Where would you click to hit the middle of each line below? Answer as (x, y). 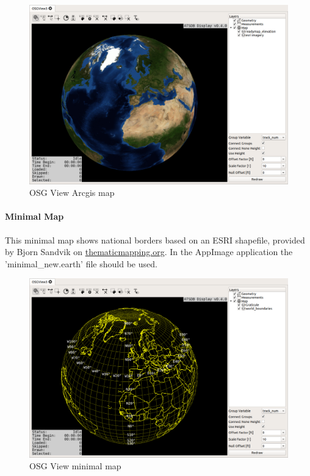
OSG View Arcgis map (72, 193)
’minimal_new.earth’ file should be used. (81, 263)
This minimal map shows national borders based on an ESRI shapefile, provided (155, 240)
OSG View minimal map (75, 466)
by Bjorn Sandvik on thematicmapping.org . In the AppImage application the (149, 252)
